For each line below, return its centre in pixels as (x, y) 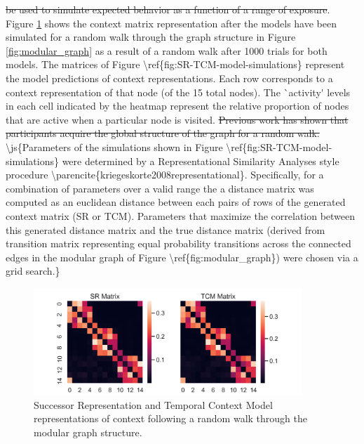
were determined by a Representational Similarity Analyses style (201, 161)
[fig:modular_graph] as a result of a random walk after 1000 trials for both (167, 50)
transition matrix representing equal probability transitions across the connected (178, 243)
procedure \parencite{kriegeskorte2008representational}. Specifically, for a (165, 175)
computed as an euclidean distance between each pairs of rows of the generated (176, 202)
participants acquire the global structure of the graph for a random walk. (163, 133)
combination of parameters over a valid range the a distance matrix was (160, 188)
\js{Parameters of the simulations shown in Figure (114, 146)
